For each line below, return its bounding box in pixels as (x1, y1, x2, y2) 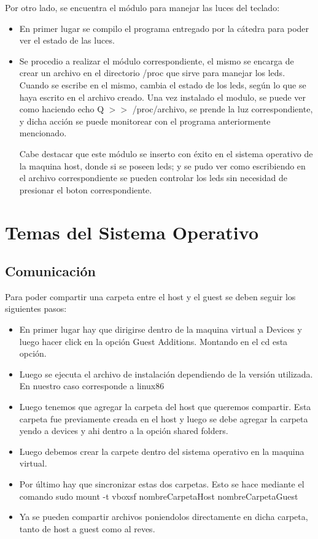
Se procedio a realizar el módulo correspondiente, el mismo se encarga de (19, 54, 294, 67)
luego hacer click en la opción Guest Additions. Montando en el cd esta (19, 335, 288, 347)
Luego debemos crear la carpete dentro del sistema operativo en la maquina (19, 444, 304, 457)
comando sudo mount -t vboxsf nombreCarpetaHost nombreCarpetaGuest (19, 489, 298, 502)
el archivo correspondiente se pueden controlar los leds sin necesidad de (19, 171, 287, 184)
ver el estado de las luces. (19, 34, 115, 47)
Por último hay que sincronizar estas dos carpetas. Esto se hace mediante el (19, 478, 304, 491)
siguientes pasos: (5, 302, 67, 315)
